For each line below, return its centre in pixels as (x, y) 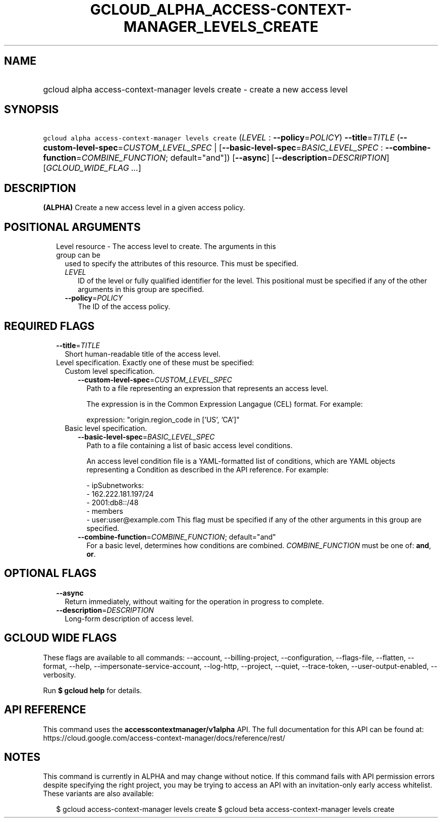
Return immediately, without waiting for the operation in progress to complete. (194, 601)
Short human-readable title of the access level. (143, 354)
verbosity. (60, 674)
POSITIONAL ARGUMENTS (72, 227)
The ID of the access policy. (124, 307)
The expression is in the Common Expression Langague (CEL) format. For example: (225, 404)
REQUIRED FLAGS (49, 326)
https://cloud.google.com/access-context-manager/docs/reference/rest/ (164, 738)
